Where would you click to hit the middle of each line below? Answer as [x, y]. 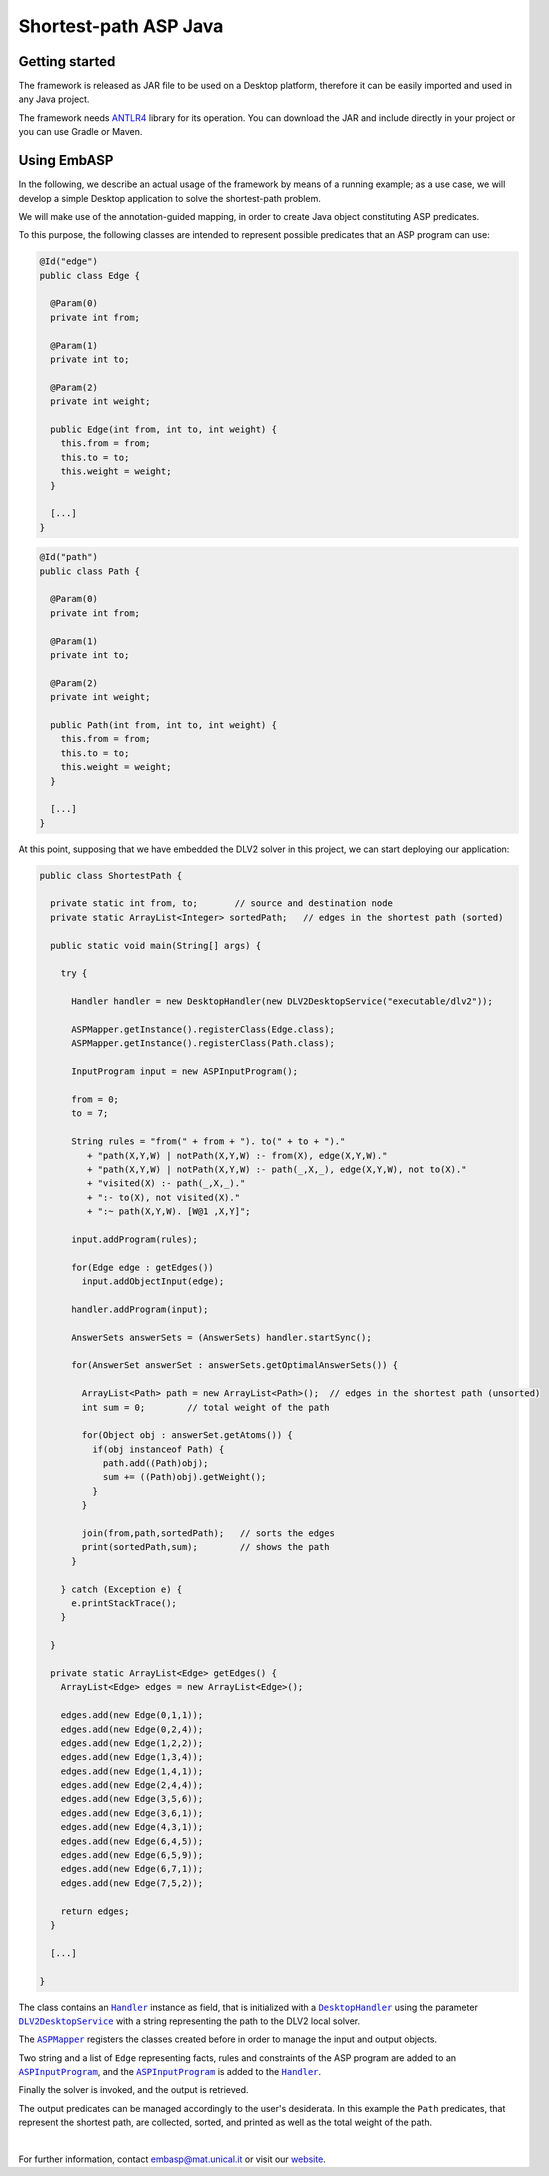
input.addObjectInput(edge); [153, 1281]
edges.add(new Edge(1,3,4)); [132, 1757]
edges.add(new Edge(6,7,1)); [132, 1869]
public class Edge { [89, 275]
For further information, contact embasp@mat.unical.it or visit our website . [172, 2159]
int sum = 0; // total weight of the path [205, 1407]
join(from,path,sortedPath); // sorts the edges [208, 1533]
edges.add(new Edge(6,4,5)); [132, 1841]
